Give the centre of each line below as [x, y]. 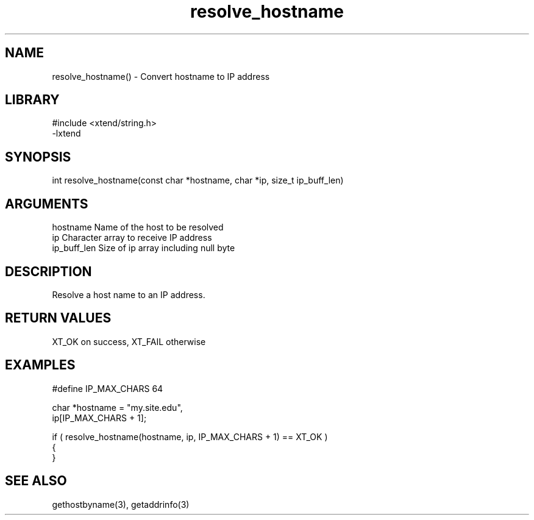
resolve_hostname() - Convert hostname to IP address [161, 76]
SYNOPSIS [38, 157]
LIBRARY [32, 100]
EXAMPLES [40, 365]
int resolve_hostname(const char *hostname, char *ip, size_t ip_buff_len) [198, 180]
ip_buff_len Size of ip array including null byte [144, 248]
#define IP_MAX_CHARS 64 [108, 388]
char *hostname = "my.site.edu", [117, 407]
